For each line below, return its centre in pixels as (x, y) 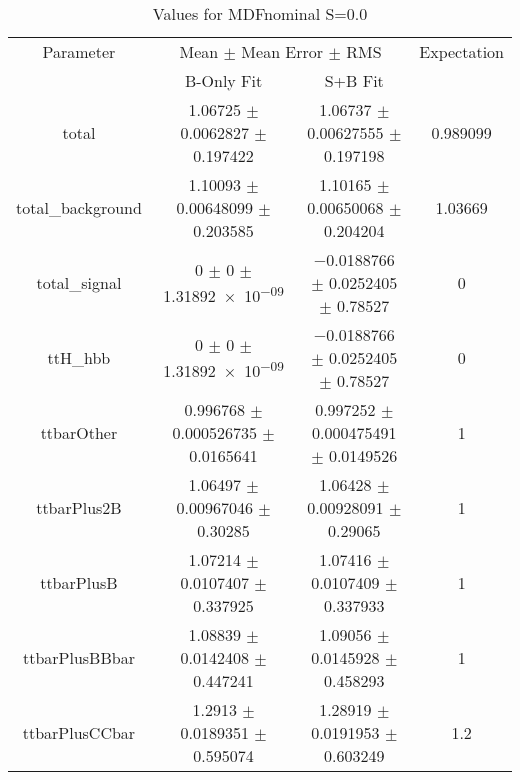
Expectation (461, 51)
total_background (79, 207)
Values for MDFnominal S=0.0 (260, 13)
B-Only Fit (223, 80)
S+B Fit (354, 80)
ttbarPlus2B (79, 507)
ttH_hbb (79, 357)
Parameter (79, 51)
